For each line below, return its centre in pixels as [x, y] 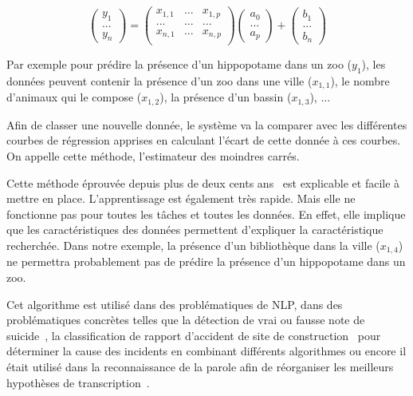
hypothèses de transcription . [78, 382]
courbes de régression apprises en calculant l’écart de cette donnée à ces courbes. [204, 140]
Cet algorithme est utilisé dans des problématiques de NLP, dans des [175, 304]
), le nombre [360, 80]
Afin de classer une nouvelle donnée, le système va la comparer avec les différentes [207, 124]
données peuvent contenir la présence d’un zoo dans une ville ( [159, 80]
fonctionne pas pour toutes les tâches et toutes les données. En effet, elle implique [206, 214]
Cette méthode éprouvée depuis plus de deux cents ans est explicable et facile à [203, 182]
